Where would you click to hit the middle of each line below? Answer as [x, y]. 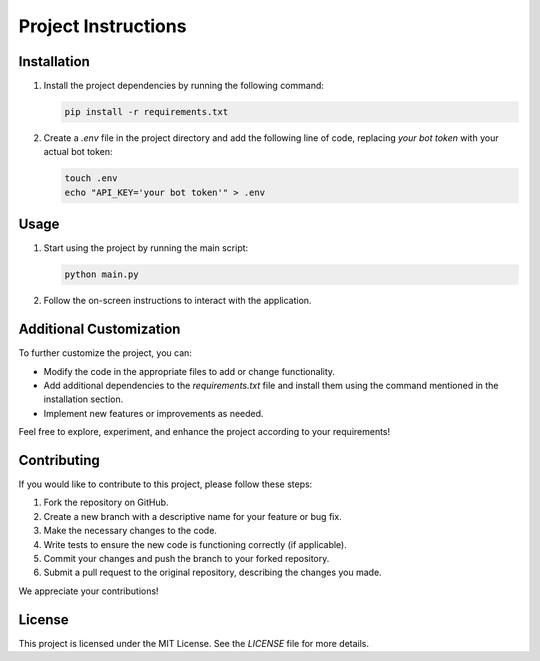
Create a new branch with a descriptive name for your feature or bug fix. [192, 516]
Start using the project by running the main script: [146, 248]
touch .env [91, 178]
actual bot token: [78, 152]
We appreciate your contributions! [88, 591]
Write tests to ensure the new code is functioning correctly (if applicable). [195, 544]
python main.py [101, 274]
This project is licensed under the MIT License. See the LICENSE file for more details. [194, 643]
